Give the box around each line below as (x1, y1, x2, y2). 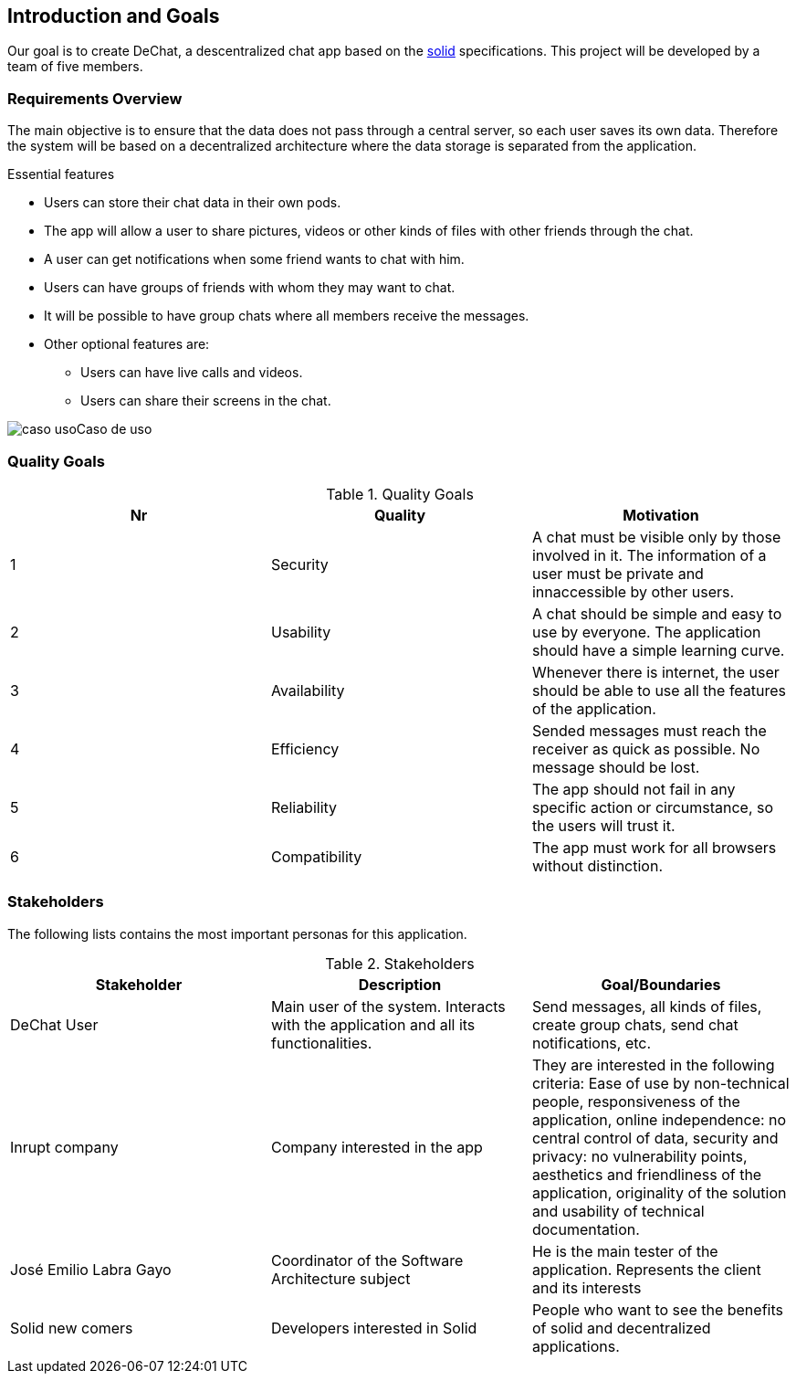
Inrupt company (10, 1137, 119, 1156)
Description (358, 975, 442, 994)
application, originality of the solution (531, 1183, 787, 1202)
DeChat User (10, 1015, 99, 1034)
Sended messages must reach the (531, 721, 767, 740)
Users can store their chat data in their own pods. (44, 195, 341, 211)
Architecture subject (270, 1269, 411, 1288)
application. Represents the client (531, 1260, 761, 1279)
